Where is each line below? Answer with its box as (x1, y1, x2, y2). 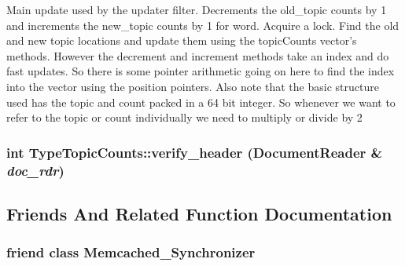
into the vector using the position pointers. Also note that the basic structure (6, 78, 379, 94)
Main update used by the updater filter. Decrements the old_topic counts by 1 (6, 2, 387, 17)
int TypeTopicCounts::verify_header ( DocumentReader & (6, 142, 383, 162)
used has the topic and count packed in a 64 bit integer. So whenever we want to (6, 93, 396, 110)
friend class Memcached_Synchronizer (6, 242, 256, 262)
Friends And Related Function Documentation (6, 201, 392, 225)
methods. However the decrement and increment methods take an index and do (6, 47, 389, 64)
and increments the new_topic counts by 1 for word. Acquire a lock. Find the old (6, 16, 399, 33)
